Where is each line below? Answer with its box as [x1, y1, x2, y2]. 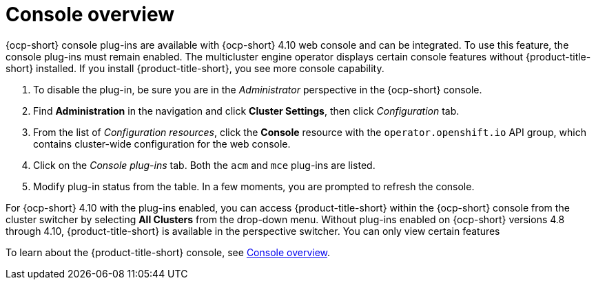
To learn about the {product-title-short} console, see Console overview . [6, 246, 331, 258]
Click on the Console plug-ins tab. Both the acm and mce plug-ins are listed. [33, 159, 376, 171]
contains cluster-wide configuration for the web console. [33, 137, 291, 150]
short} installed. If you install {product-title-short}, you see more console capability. [6, 62, 384, 74]
